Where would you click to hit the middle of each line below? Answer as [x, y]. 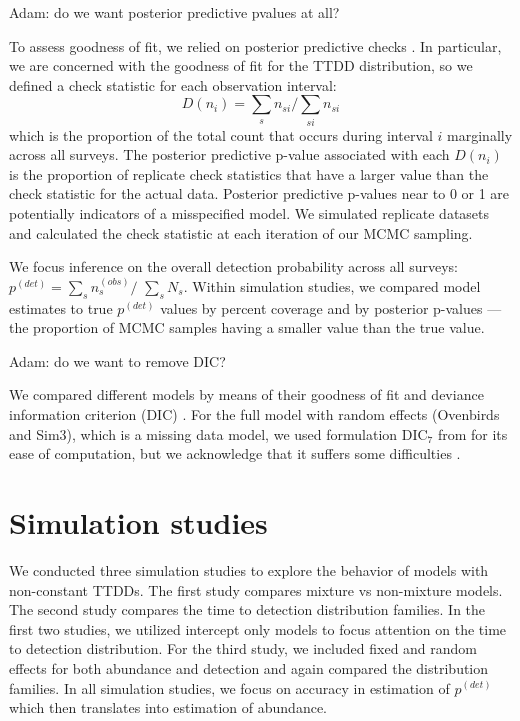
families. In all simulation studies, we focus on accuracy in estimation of [229, 687]
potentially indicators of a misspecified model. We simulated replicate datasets [249, 213]
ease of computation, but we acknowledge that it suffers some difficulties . [235, 453]
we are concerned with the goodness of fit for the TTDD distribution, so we [241, 65]
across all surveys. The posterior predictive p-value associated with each [229, 154]
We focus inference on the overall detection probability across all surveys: [233, 266]
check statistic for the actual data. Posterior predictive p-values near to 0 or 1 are [259, 193]
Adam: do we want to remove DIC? [117, 360]
